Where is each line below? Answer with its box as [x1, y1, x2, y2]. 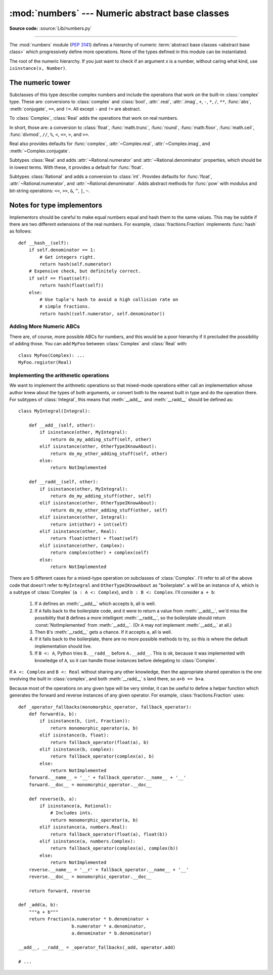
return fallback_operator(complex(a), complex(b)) [50, 846, 178, 851]
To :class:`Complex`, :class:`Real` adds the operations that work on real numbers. [9, 115, 178, 121]
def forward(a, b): [28, 711, 77, 717]
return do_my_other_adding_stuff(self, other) [50, 450, 168, 456]
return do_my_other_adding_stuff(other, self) [50, 507, 168, 513]
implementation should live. [34, 643, 92, 649]
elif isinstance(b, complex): [39, 746, 115, 752]
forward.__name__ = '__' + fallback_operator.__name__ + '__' [28, 775, 187, 780]
